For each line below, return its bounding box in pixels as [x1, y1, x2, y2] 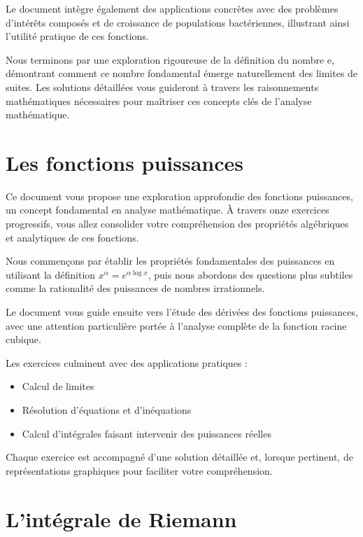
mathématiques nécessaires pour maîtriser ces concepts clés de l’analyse [6, 93, 312, 108]
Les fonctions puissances [6, 148, 244, 176]
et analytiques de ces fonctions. [6, 230, 139, 244]
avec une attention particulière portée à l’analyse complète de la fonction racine [6, 318, 347, 333]
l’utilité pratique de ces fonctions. [6, 29, 149, 43]
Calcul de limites [22, 379, 94, 393]
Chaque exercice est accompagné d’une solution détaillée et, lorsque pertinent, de [6, 449, 353, 464]
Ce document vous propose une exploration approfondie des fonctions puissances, [6, 188, 353, 203]
